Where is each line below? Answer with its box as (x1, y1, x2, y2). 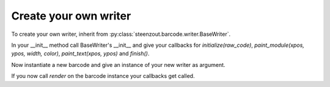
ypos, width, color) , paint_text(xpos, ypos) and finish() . (11, 50, 150, 57)
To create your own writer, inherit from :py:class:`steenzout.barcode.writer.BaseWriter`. (11, 30, 231, 38)
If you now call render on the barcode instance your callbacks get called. (11, 72, 195, 80)
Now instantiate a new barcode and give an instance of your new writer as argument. (11, 61, 226, 68)
